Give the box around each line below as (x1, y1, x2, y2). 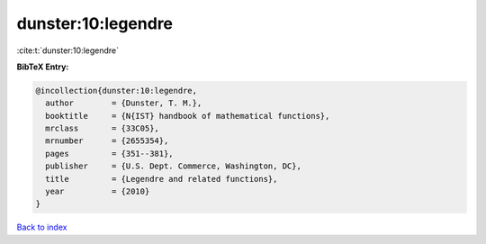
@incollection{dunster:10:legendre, (35, 86, 198, 95)
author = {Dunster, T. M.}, (45, 98, 202, 108)
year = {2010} (45, 186, 150, 197)
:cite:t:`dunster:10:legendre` (16, 45, 120, 56)
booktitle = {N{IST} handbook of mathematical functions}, (45, 111, 330, 121)
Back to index (16, 221, 67, 233)
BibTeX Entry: (16, 61, 69, 72)
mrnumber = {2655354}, (45, 136, 169, 146)
